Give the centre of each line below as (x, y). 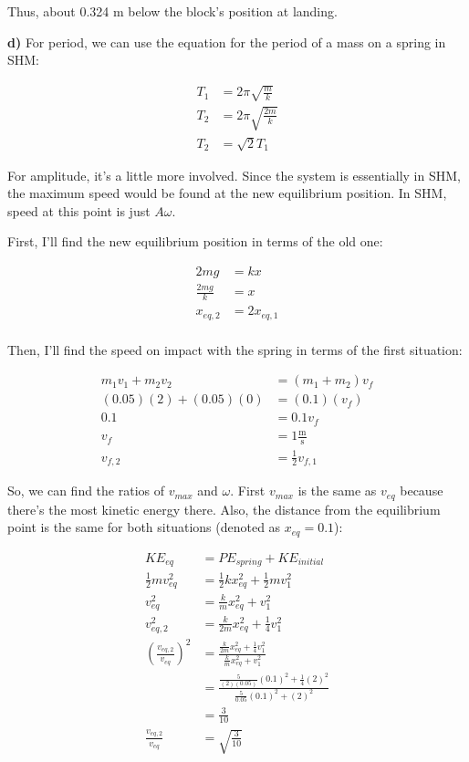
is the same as (337, 491)
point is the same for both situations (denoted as (144, 527)
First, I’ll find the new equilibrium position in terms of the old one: (195, 241)
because (422, 491)
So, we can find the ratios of (86, 491)
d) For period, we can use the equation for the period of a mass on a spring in (227, 42)
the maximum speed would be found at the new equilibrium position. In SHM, (227, 193)
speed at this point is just (79, 210)
